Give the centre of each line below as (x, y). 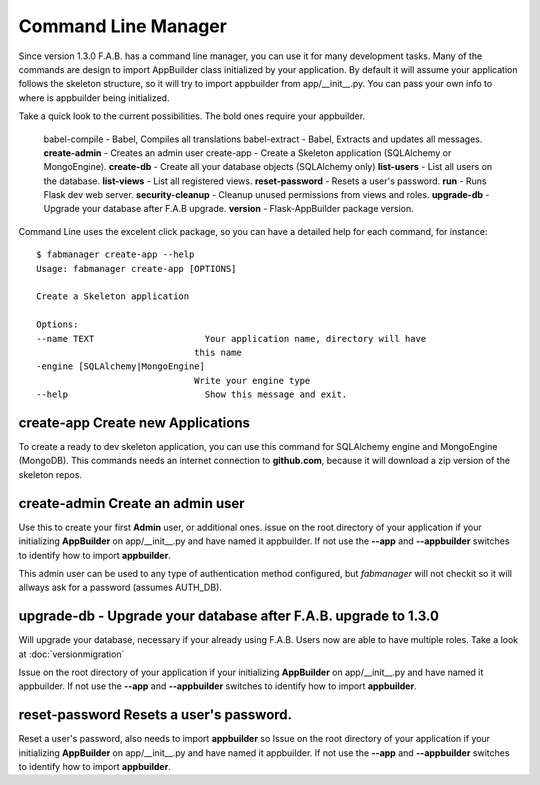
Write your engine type (252, 380)
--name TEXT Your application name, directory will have (231, 338)
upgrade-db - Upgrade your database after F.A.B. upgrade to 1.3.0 (229, 616)
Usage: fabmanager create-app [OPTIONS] (136, 268)
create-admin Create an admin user (131, 503)
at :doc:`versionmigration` (71, 654)
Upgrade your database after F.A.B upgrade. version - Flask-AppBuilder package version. (228, 209)
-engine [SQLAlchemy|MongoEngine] (120, 366)
